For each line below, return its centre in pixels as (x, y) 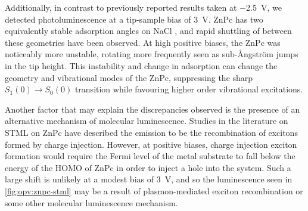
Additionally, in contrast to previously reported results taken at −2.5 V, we (143, 7)
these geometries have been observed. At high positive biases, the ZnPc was (143, 42)
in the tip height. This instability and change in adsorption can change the (141, 65)
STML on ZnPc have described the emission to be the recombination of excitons (151, 132)
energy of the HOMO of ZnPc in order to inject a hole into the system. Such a (148, 167)
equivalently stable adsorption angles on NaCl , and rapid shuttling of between (148, 31)
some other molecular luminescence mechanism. (91, 202)
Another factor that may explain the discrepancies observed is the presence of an (153, 109)
